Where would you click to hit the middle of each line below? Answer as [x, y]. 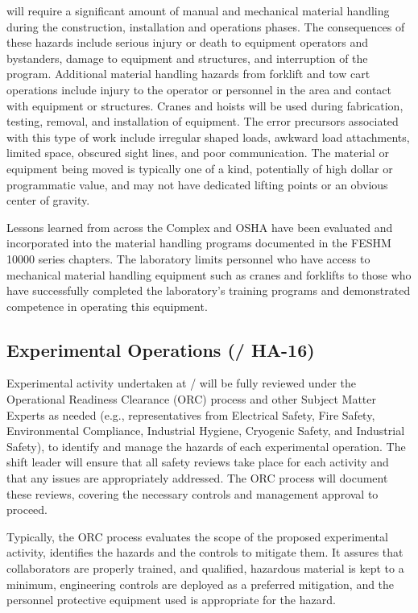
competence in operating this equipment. [107, 306]
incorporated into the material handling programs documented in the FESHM [199, 243]
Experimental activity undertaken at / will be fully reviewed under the [181, 383]
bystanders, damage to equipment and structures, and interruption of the [187, 58]
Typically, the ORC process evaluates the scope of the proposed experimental [197, 536]
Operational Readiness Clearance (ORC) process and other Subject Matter [192, 399]
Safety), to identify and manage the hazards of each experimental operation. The [206, 446]
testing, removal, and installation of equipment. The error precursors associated [203, 121]
